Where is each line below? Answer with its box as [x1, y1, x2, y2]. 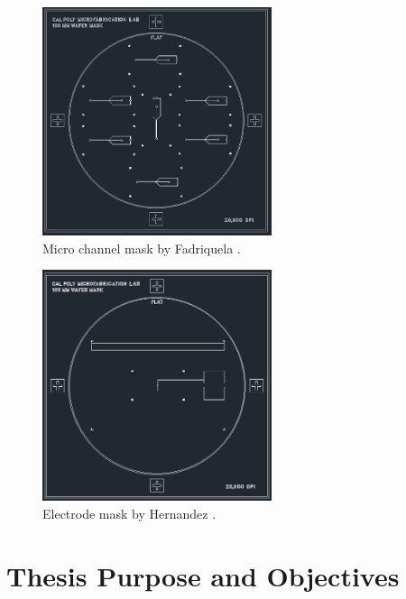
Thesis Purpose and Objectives [6, 557, 400, 594]
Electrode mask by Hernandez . [42, 503, 217, 522]
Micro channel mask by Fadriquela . [42, 238, 241, 257]
